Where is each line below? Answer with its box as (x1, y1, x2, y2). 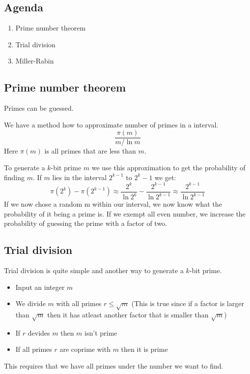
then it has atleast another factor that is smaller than (47, 310, 209, 320)
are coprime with (59, 344, 111, 354)
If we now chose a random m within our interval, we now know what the (4, 199, 222, 209)
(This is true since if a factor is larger (131, 298, 244, 309)
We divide (15, 298, 46, 309)
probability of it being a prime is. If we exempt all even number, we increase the (4, 208, 246, 218)
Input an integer (15, 281, 65, 292)
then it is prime (121, 344, 168, 354)
